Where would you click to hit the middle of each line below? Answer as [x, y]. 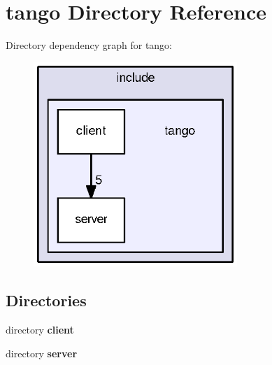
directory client [40, 330]
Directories [46, 300]
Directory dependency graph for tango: [89, 45]
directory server [42, 353]
